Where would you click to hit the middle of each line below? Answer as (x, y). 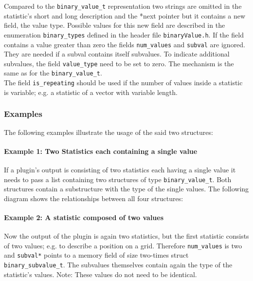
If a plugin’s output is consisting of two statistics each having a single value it (120, 169)
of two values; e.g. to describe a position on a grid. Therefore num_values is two (123, 245)
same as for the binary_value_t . (53, 73)
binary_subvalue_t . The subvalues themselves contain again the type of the (118, 265)
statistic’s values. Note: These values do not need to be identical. (100, 274)
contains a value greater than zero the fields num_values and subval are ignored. (125, 44)
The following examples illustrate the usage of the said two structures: (108, 132)
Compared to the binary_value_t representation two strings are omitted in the (123, 6)
